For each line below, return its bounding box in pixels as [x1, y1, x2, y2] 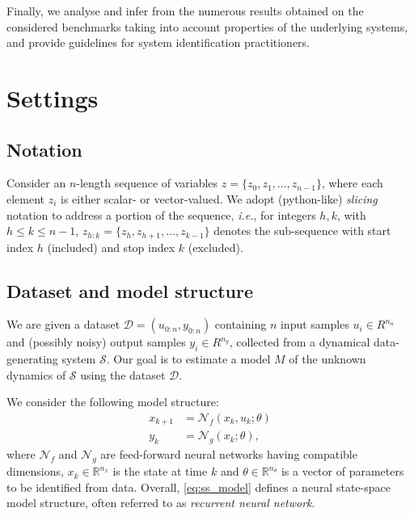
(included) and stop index [47, 238, 175, 255]
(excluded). [188, 238, 243, 255]
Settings [6, 81, 99, 114]
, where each [321, 174, 383, 191]
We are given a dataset [6, 316, 120, 333]
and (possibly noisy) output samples [6, 334, 186, 350]
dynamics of [6, 366, 66, 383]
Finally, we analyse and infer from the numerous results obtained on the [6, 2, 364, 19]
